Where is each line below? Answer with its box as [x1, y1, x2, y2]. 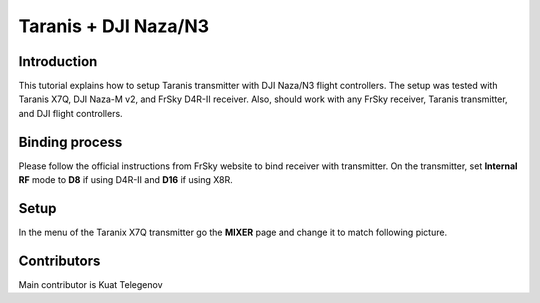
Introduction [18, 53, 98, 70]
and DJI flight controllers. [18, 107, 124, 119]
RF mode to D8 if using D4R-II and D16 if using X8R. [18, 174, 234, 186]
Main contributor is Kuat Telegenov [18, 278, 164, 290]
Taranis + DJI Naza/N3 [18, 15, 210, 37]
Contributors [18, 252, 101, 269]
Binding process [18, 133, 123, 150]
